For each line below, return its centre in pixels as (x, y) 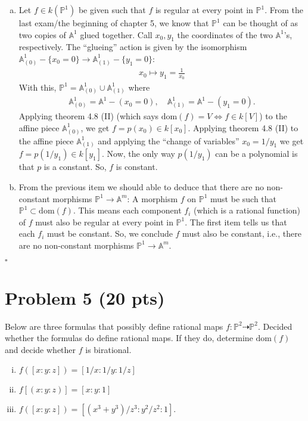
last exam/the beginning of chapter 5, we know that (114, 23)
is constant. (137, 167)
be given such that (112, 10)
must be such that (243, 198)
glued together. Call (116, 34)
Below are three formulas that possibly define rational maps (114, 326)
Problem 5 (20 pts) (85, 297)
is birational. (108, 349)
